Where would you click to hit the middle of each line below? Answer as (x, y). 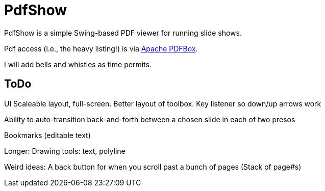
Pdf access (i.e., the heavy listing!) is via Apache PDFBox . (101, 48)
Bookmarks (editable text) (47, 135)
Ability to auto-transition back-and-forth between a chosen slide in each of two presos (150, 119)
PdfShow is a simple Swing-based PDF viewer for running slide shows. (123, 33)
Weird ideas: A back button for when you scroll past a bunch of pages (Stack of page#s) (153, 167)
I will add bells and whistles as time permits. (78, 64)
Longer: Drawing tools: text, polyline (65, 151)
